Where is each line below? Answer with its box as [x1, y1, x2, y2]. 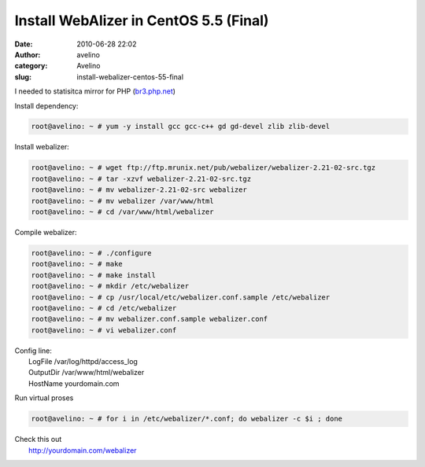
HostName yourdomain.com [28, 378, 120, 388]
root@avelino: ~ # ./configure [31, 248, 153, 257]
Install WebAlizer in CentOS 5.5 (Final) [14, 12, 269, 29]
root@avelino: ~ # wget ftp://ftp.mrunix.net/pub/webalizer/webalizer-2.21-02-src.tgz [31, 164, 376, 172]
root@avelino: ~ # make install [31, 270, 157, 279]
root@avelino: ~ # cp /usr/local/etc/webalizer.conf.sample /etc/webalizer [31, 292, 331, 302]
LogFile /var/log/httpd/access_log [28, 357, 138, 366]
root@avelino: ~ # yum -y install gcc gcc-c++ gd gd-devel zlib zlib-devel [31, 122, 331, 131]
